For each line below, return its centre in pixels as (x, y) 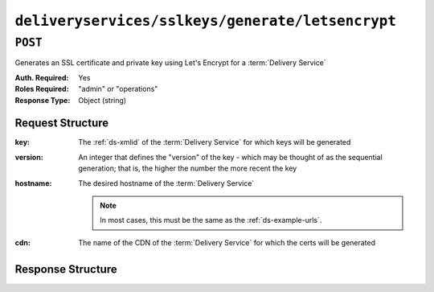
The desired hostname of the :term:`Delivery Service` (166, 183)
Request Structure (62, 123)
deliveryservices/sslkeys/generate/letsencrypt (206, 21)
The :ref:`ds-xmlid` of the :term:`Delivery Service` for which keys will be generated (215, 142)
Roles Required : (42, 89)
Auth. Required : (42, 77)
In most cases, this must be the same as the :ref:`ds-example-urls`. (211, 220)
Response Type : (43, 100)
